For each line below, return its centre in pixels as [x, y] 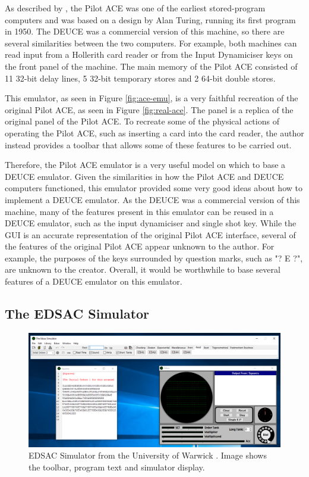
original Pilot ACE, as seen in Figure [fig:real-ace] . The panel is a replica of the [149, 109]
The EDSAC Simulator [77, 314]
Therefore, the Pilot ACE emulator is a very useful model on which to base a [145, 165]
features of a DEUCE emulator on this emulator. [94, 281]
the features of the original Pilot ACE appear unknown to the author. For [140, 246]
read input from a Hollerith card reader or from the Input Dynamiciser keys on [149, 54]
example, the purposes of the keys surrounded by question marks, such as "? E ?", [154, 258]
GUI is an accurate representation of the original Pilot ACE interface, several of [150, 234]
